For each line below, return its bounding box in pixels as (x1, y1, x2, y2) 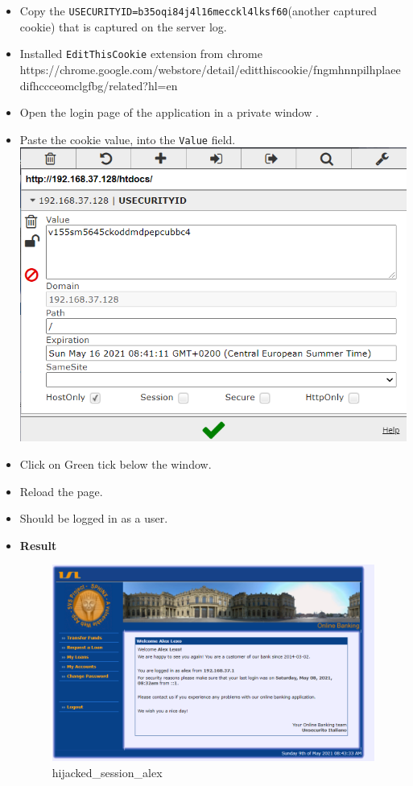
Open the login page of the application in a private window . (19, 104, 319, 121)
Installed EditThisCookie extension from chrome (19, 45, 262, 62)
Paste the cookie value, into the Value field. (19, 130, 236, 147)
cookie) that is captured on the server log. (19, 18, 227, 35)
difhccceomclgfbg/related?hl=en (19, 77, 178, 93)
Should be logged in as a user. (19, 510, 168, 527)
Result (19, 536, 57, 553)
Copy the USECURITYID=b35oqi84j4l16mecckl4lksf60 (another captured (19, 2, 378, 19)
